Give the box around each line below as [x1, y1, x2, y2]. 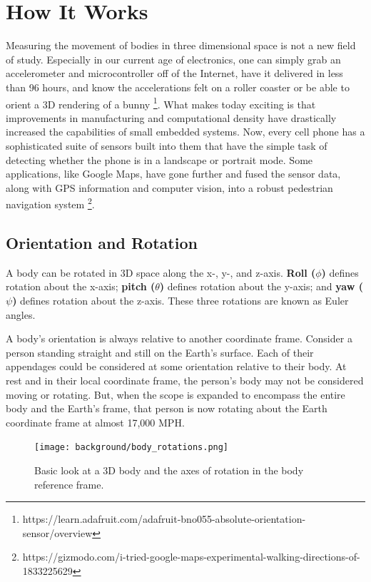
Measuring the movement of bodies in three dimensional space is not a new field [6, 38, 356, 53]
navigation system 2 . [6, 195, 95, 211]
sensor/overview [22, 525, 93, 540]
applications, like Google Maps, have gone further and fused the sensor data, [6, 166, 341, 181]
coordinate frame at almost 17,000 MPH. [6, 414, 185, 429]
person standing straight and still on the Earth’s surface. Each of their [6, 344, 314, 359]
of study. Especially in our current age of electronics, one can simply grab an [6, 51, 341, 66]
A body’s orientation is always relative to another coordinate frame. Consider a [6, 331, 352, 346]
